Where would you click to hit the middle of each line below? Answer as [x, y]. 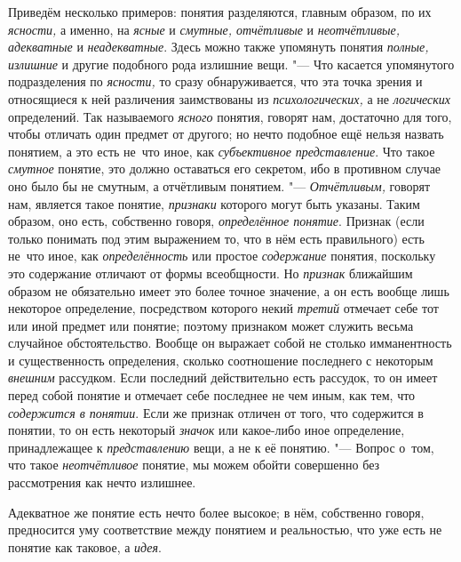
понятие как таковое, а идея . [85, 546]
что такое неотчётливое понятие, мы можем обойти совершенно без [194, 465]
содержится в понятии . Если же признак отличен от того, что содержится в [216, 412]
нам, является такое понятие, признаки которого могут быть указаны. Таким [214, 203]
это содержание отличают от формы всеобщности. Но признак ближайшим [211, 273]
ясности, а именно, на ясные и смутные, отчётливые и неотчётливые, [204, 29]
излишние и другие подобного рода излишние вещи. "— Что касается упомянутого [231, 64]
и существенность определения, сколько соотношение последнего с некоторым [221, 360]
